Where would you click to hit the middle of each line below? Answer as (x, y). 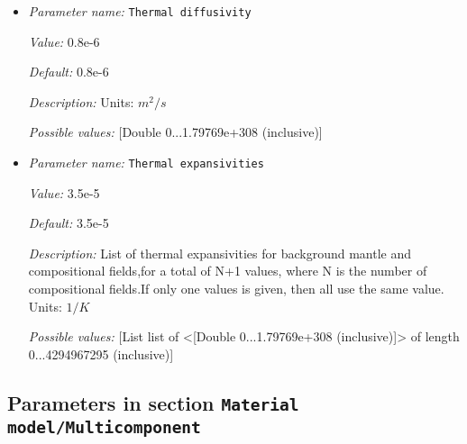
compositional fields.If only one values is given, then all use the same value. (236, 289)
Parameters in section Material (153, 402)
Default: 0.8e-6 (69, 72)
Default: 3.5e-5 (69, 223)
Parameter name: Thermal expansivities (146, 163)
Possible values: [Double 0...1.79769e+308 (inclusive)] (175, 132)
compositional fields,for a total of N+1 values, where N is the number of (228, 271)
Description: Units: (81, 101)
